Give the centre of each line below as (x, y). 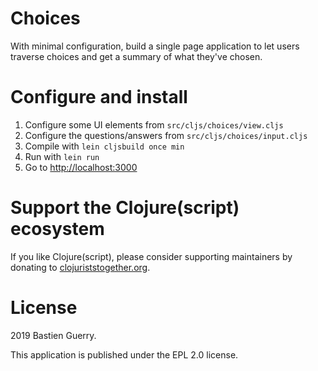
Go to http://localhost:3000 (81, 167)
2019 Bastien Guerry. (53, 335)
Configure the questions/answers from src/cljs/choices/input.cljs (166, 135)
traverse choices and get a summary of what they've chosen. (136, 56)
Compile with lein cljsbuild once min (104, 146)
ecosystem (57, 229)
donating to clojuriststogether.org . (80, 267)
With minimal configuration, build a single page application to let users (155, 46)
